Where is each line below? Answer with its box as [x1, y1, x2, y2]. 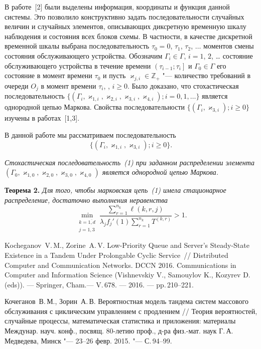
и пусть [102, 70, 126, 81]
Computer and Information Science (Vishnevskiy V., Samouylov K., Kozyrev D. [5, 269, 250, 280]
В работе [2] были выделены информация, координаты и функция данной [5, 2, 230, 12]
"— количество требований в [162, 70, 251, 81]
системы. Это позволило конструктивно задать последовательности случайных [5, 11, 244, 22]
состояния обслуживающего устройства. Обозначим [5, 50, 163, 61]
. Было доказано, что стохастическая [127, 80, 239, 91]
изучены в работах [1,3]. [5, 113, 80, 123]
